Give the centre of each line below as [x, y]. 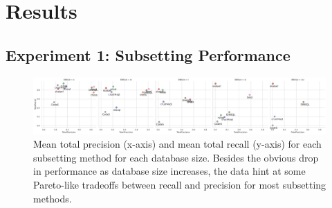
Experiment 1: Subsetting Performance [148, 54]
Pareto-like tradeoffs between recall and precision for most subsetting [180, 184]
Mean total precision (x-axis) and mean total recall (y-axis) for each [177, 144]
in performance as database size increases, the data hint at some [169, 171]
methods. [53, 198]
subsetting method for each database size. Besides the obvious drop [176, 157]
